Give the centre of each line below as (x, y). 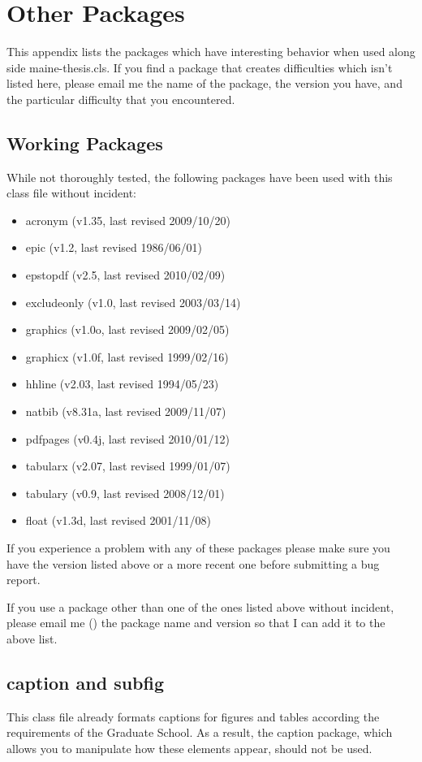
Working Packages (85, 143)
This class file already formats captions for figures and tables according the (193, 716)
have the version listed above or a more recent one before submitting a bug (193, 563)
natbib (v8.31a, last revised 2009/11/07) (126, 411)
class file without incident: (71, 193)
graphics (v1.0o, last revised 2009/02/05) (127, 329)
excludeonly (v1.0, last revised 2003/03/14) (133, 302)
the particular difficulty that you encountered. (121, 99)
